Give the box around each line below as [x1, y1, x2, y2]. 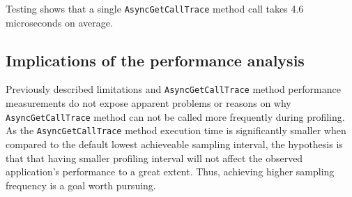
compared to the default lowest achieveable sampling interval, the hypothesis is [6, 137, 343, 152]
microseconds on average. [6, 15, 113, 29]
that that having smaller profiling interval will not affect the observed [6, 150, 303, 165]
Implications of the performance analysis [6, 49, 305, 71]
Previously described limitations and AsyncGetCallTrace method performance [6, 82, 341, 96]
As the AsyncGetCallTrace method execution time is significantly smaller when [6, 123, 346, 138]
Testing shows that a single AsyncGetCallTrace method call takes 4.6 [6, 1, 304, 15]
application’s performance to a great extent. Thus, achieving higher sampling [6, 164, 335, 179]
